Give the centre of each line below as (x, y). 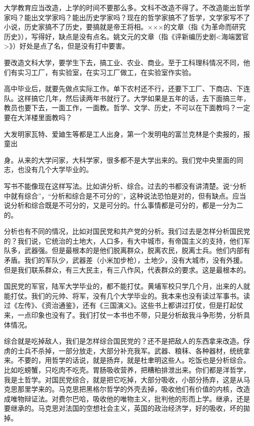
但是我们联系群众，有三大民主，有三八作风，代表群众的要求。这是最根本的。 (127, 269)
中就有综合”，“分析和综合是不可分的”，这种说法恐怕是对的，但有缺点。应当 (125, 195)
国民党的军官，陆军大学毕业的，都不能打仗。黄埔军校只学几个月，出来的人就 (127, 286)
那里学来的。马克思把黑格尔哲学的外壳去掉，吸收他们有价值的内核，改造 (134, 389)
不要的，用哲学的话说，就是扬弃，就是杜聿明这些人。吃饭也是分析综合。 (134, 360)
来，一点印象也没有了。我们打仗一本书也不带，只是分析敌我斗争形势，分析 (124, 315)
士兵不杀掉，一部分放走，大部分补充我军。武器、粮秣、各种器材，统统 (130, 350)
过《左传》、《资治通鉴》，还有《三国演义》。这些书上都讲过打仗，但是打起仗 (124, 305)
